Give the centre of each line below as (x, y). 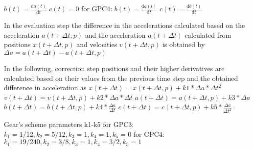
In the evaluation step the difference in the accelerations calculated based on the (125, 25)
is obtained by (184, 44)
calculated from (208, 35)
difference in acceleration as (45, 87)
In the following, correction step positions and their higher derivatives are (114, 68)
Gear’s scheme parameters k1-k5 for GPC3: (69, 124)
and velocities (97, 44)
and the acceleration (115, 35)
